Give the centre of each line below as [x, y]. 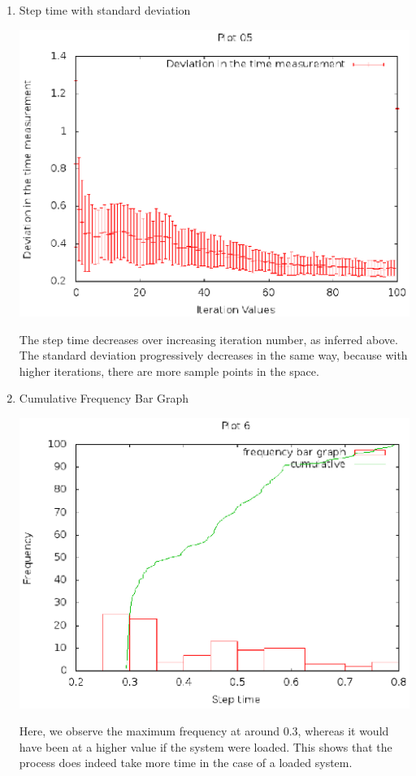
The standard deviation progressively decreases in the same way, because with [213, 355]
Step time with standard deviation [105, 10]
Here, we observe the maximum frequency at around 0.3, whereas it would [204, 731]
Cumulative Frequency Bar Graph [104, 398]
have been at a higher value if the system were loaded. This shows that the [206, 746]
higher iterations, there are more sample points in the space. [169, 371]
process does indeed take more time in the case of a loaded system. [186, 763]
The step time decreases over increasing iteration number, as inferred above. [208, 339]
